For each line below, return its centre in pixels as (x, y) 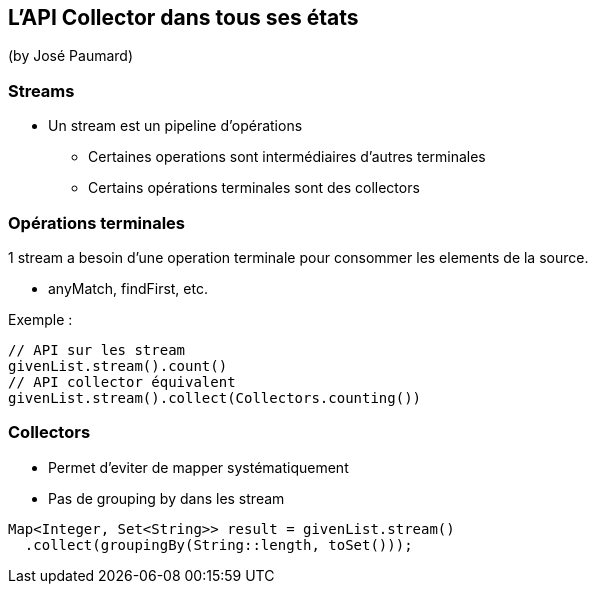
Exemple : (40, 319)
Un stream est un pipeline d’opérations (175, 126)
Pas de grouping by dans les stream (166, 498)
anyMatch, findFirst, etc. (128, 288)
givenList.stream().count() (118, 365)
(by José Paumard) (71, 56)
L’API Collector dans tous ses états (183, 17)
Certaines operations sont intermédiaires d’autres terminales (287, 157)
